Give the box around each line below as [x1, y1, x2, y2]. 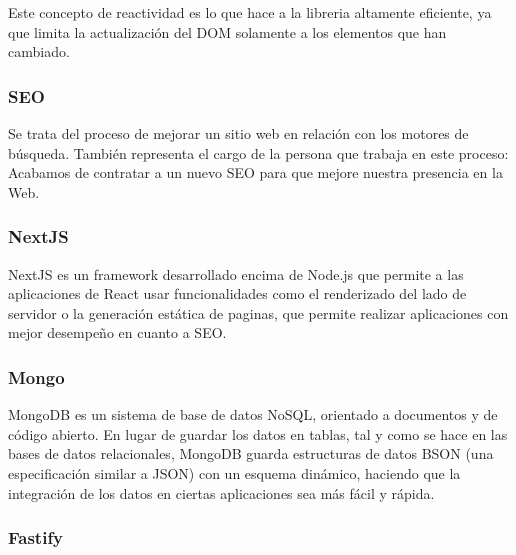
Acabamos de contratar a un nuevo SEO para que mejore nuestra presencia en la [8, 162, 503, 183]
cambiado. [8, 41, 70, 62]
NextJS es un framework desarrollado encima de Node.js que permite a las [8, 263, 464, 284]
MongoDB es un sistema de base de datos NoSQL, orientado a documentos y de [8, 404, 498, 425]
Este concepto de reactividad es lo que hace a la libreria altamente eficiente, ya [8, 2, 492, 22]
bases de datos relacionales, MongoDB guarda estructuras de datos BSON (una [8, 443, 494, 464]
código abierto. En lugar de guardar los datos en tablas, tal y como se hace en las [8, 423, 508, 444]
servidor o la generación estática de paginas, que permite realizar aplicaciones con [8, 302, 509, 323]
